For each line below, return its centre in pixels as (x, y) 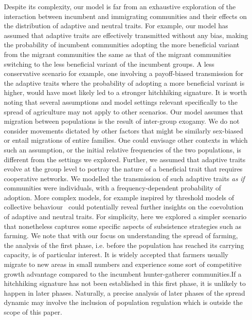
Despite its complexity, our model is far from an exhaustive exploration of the (120, 6)
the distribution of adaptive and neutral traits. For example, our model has (116, 26)
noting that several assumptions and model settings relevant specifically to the (121, 102)
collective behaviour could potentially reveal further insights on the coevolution (124, 207)
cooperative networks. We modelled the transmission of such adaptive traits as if (124, 178)
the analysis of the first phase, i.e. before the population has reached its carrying (124, 245)
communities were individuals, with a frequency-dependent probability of (113, 188)
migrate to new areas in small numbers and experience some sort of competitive (123, 264)
